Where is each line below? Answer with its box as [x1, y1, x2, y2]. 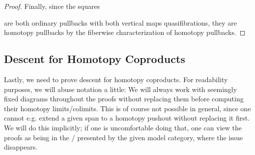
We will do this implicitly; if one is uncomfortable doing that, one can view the [4, 122, 242, 132]
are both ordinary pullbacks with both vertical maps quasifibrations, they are [4, 17, 237, 28]
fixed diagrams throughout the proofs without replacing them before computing [4, 93, 244, 104]
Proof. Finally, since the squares [4, 1, 100, 11]
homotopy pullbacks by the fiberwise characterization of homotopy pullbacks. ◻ [4, 27, 246, 37]
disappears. [4, 142, 38, 152]
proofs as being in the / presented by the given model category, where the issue [4, 132, 243, 142]
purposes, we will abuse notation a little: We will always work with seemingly [4, 84, 237, 94]
